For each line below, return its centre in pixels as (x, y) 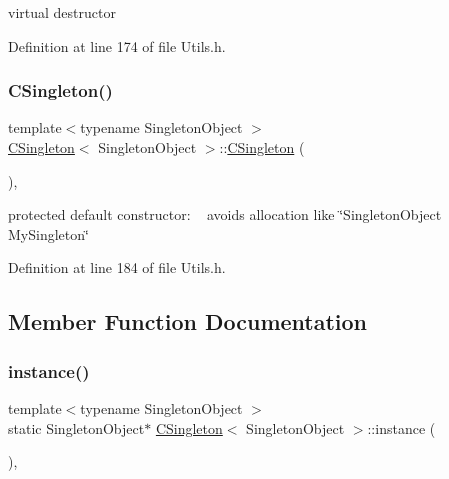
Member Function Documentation (188, 321)
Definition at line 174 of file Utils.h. (117, 45)
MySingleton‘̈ (48, 233)
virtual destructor (62, 12)
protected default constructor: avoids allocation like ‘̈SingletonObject (225, 214)
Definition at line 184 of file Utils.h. (117, 267)
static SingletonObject (76, 427)
